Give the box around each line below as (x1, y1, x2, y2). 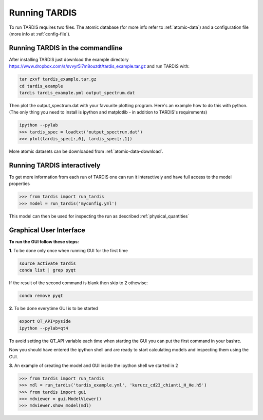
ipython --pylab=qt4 (19, 325, 68, 331)
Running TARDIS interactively (9, 161, 101, 169)
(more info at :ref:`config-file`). (9, 31, 71, 37)
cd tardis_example (19, 83, 63, 89)
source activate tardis (19, 261, 76, 266)
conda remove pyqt (19, 293, 63, 299)
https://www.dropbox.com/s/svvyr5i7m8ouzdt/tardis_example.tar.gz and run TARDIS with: (9, 63, 190, 69)
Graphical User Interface (9, 226, 85, 234)
